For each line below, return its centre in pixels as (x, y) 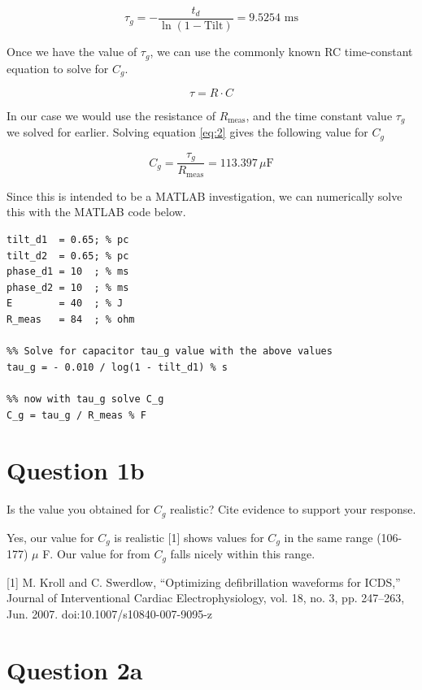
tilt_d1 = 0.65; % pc (68, 240)
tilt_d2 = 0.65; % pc (68, 256)
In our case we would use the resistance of (111, 115)
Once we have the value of (72, 52)
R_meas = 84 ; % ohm (71, 319)
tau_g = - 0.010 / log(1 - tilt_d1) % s (117, 367)
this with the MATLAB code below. (96, 212)
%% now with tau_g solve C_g (85, 399)
